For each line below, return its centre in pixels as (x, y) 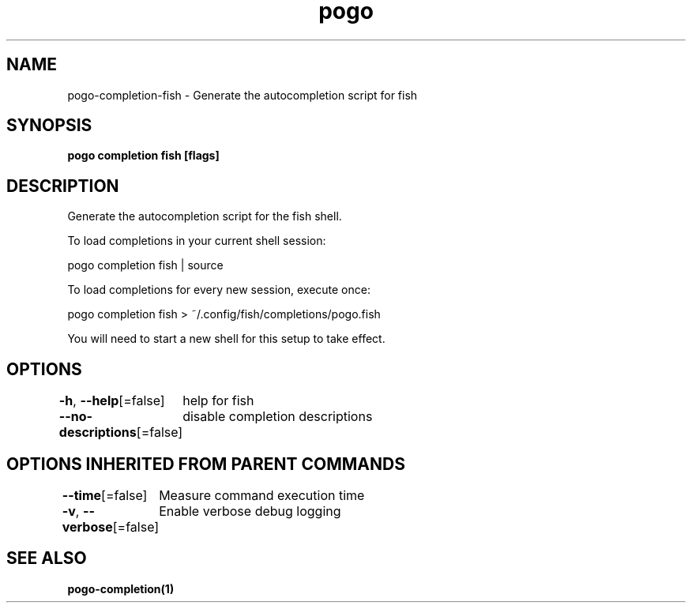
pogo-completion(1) (121, 588)
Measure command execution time (262, 495)
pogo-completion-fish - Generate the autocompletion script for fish (243, 95)
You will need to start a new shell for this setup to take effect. (226, 339)
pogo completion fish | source (145, 265)
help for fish (218, 401)
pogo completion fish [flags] (143, 156)
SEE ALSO (47, 558)
